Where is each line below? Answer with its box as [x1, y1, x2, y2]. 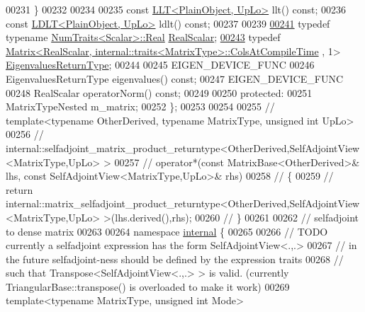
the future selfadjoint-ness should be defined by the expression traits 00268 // [6, 251, 344, 266]
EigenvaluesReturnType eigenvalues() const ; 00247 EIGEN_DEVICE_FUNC [6, 71, 344, 86]
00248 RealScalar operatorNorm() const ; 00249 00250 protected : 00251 [6, 85, 313, 100]
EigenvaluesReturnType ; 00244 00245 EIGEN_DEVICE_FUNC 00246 [6, 57, 315, 72]
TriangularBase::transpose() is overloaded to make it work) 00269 [6, 279, 290, 294]
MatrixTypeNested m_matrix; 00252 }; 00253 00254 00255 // [6, 99, 275, 114]
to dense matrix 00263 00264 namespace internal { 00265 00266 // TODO [6, 224, 328, 238]
